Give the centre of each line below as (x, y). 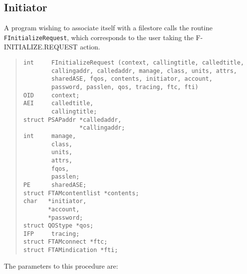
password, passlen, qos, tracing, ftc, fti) (125, 87)
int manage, (50, 136)
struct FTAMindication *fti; (71, 250)
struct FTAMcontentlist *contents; (81, 193)
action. (90, 47)
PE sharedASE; (55, 185)
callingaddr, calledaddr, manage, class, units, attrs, (144, 71)
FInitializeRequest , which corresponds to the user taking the (99, 37)
